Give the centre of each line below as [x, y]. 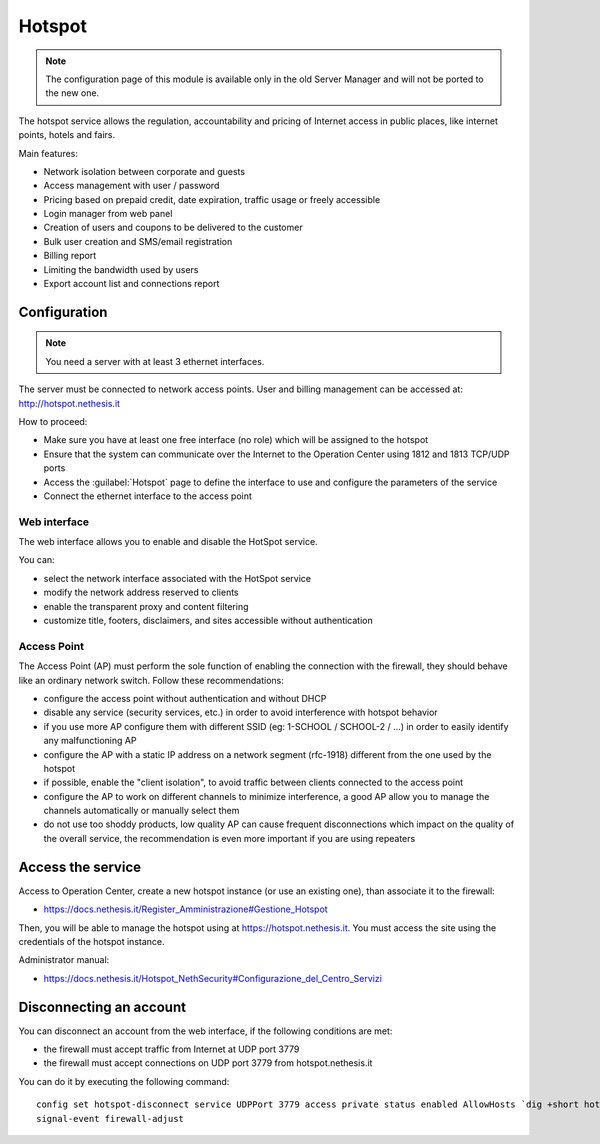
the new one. [72, 93]
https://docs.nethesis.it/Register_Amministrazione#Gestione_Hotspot [186, 909]
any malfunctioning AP [90, 741]
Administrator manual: [64, 960]
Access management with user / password [131, 186]
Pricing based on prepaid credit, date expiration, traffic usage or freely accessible [212, 199]
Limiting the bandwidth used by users [121, 269]
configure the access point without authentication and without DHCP [185, 698]
